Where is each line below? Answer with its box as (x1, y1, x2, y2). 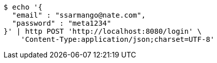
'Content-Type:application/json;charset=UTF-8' (20, 35, 215, 43)
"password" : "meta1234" (12, 19, 111, 27)
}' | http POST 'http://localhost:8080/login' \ (4, 27, 202, 35)
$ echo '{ (4, 3, 42, 11)
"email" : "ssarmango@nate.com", (12, 11, 146, 19)
